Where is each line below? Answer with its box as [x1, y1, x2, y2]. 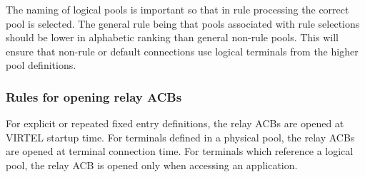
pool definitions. [6, 58, 76, 73]
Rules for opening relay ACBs [6, 87, 182, 105]
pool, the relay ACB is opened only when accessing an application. [6, 157, 298, 172]
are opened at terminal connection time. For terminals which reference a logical [6, 144, 354, 159]
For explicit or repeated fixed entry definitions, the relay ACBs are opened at [6, 116, 344, 131]
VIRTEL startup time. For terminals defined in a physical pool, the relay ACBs [6, 129, 355, 144]
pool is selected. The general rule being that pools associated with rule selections [6, 16, 360, 31]
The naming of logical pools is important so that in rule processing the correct [6, 2, 349, 16]
